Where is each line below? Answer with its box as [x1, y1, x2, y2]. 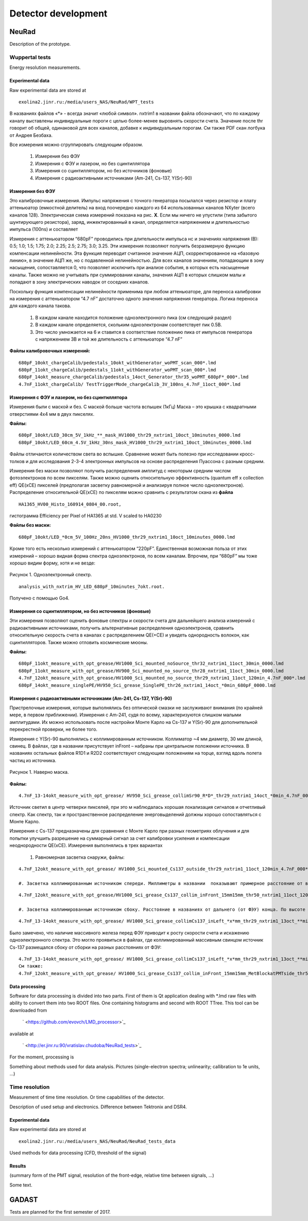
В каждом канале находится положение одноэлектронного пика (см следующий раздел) [35, 314, 232, 321]
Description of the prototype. [9, 41, 71, 47]
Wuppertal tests [9, 54, 51, 61]
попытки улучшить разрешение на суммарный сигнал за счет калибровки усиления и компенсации [9, 835, 230, 841]
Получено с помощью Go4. [9, 595, 69, 601]
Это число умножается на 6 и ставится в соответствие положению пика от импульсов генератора [35, 329, 253, 335]
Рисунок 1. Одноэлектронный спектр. [9, 572, 92, 578]
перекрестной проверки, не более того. [9, 726, 98, 733]
